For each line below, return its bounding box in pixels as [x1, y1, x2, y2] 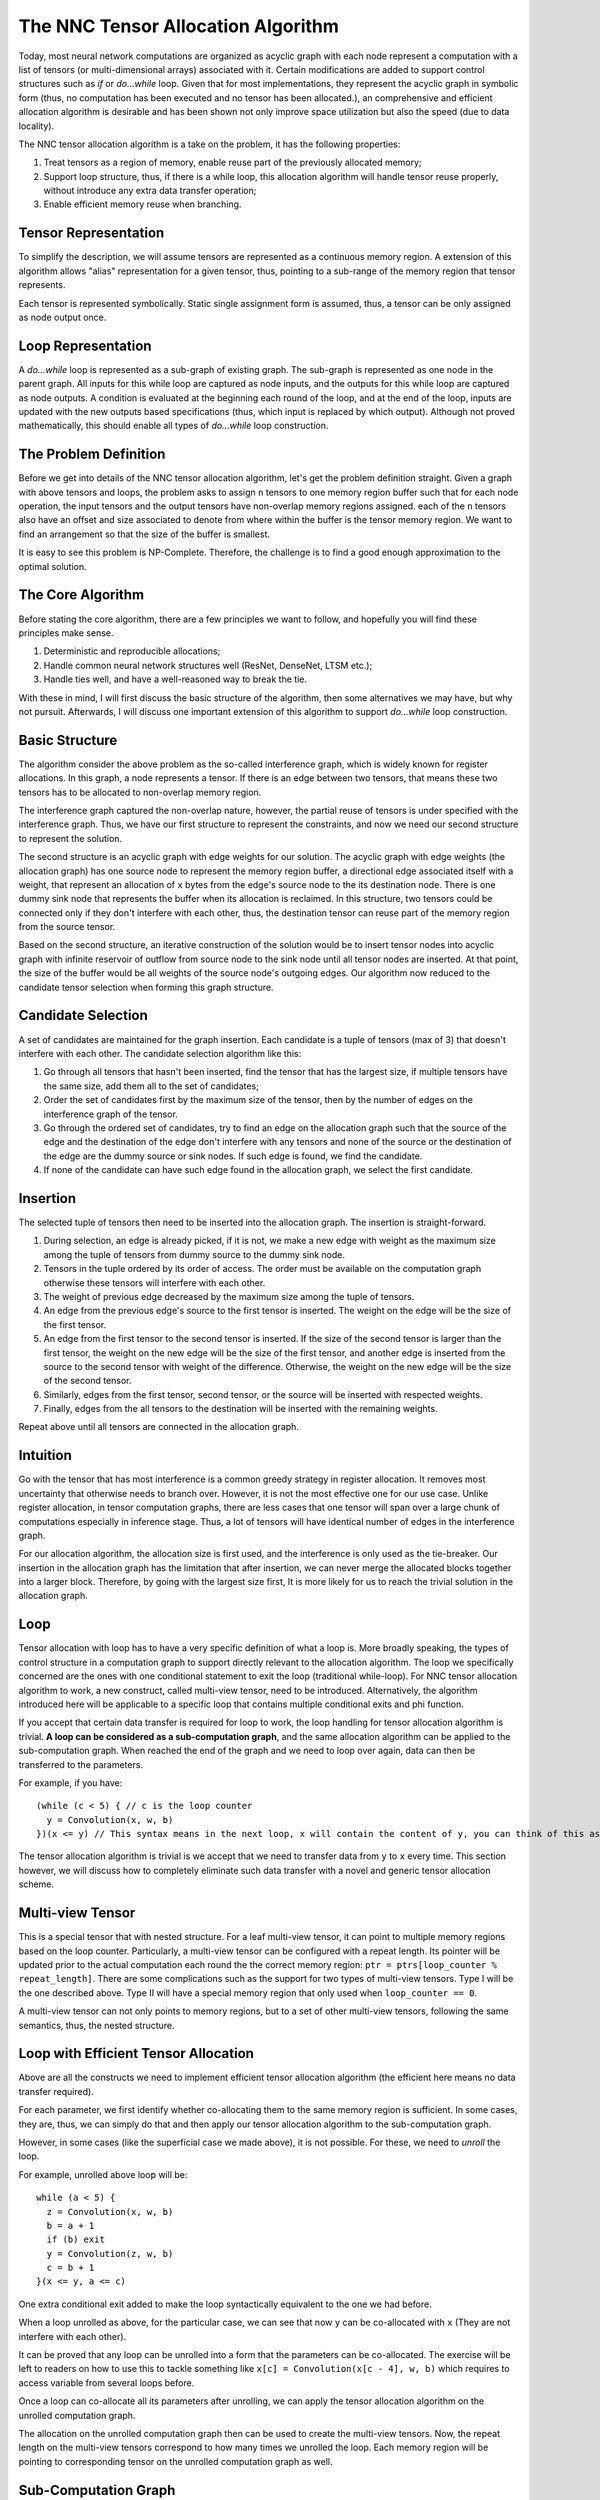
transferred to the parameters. [18, 1758, 144, 1770]
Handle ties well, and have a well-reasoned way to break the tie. [43, 673, 307, 685]
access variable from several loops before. [18, 2376, 195, 2389]
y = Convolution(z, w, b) [46, 2248, 174, 2259]
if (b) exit [46, 2234, 105, 2245]
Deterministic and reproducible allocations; [43, 645, 221, 657]
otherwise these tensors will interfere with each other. [43, 1276, 266, 1289]
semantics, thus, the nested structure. [18, 2019, 175, 2031]
